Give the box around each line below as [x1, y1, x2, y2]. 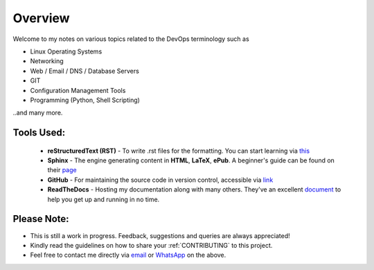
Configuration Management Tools [30, 86, 126, 94]
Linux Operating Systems [30, 47, 103, 56]
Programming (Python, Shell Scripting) [30, 96, 140, 104]
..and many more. [12, 108, 63, 117]
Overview [12, 10, 70, 26]
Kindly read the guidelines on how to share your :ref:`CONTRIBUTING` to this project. [30, 241, 273, 249]
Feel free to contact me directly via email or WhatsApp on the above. [30, 251, 226, 260]
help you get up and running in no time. [47, 195, 160, 203]
